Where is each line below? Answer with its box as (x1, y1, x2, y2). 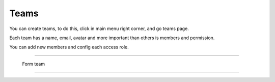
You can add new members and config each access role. (9, 44, 129, 50)
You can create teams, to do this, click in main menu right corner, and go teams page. (9, 25, 189, 32)
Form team (22, 61, 45, 67)
